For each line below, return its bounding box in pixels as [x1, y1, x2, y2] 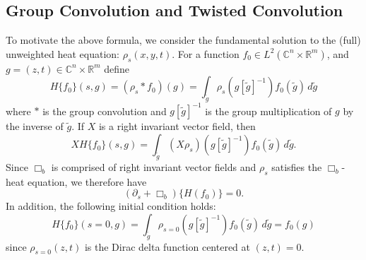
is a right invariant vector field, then [98, 119, 256, 134]
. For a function [172, 46, 240, 61]
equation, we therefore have [28, 174, 147, 189]
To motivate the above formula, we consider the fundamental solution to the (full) [6, 32, 361, 47]
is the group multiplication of [205, 103, 332, 118]
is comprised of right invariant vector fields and [51, 159, 256, 174]
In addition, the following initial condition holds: [6, 199, 216, 213]
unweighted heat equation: [6, 46, 120, 61]
